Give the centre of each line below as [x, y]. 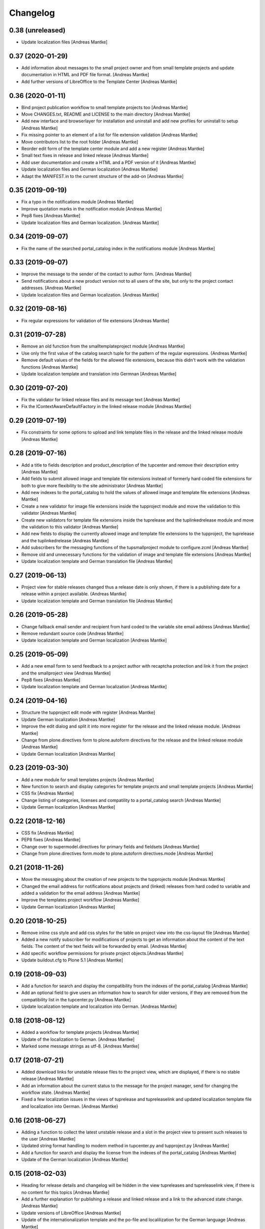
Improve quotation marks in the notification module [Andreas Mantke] [92, 208]
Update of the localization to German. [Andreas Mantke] [78, 1039]
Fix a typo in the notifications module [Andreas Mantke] [78, 202]
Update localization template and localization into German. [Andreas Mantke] [99, 1007]
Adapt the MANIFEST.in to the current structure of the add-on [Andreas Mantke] [103, 176]
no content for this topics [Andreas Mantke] [66, 1192]
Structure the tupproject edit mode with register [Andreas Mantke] [88, 712]
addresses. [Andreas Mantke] [51, 288]
